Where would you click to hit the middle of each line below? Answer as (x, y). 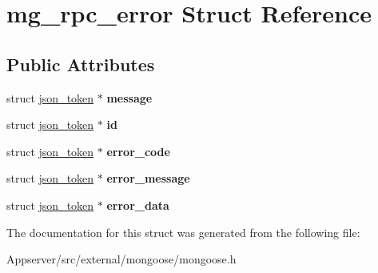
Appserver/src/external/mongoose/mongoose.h (121, 259)
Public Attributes (81, 64)
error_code (138, 151)
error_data (138, 205)
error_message (148, 178)
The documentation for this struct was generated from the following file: (183, 232)
